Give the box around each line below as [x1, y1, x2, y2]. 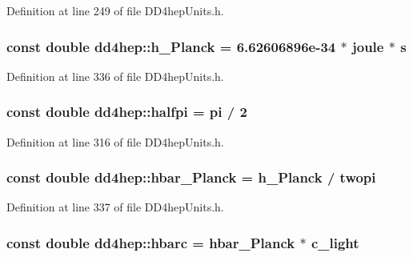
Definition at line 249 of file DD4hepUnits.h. [6, 2, 224, 18]
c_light [311, 232, 359, 252]
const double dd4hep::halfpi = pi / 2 [6, 102, 247, 122]
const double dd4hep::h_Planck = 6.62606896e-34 [6, 36, 336, 56]
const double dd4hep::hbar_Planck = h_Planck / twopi [6, 167, 376, 187]
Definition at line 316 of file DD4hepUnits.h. [6, 133, 224, 150]
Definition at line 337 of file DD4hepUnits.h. [6, 199, 224, 215]
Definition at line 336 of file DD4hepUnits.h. [6, 67, 224, 84]
